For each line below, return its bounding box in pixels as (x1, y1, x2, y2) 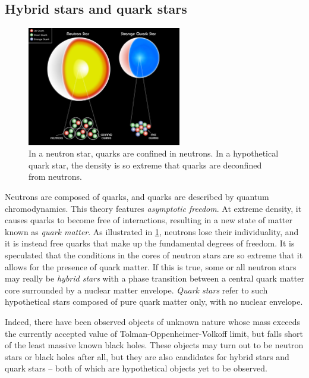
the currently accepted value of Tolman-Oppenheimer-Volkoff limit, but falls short (5, 327, 303, 339)
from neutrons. (29, 170, 83, 183)
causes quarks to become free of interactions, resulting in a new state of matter (5, 214, 292, 226)
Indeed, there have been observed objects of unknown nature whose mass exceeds (5, 315, 301, 328)
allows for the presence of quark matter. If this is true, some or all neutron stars (5, 260, 297, 273)
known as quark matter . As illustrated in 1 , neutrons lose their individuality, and (5, 225, 299, 238)
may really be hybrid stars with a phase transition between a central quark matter (5, 272, 304, 285)
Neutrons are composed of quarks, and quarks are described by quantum (5, 190, 269, 203)
